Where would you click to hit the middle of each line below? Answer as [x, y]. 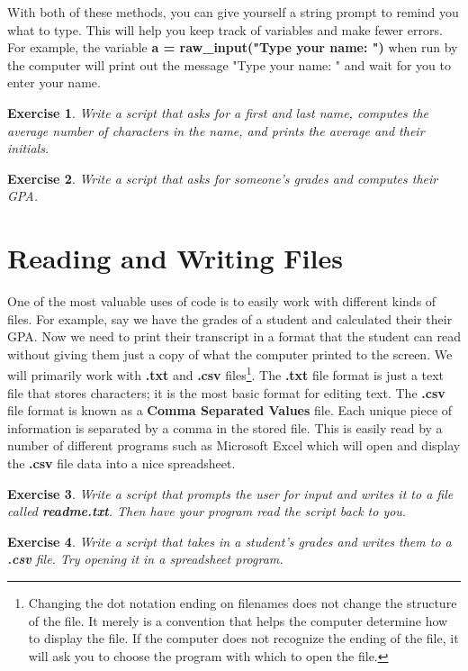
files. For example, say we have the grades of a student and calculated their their [230, 318]
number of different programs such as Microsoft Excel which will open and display [234, 445]
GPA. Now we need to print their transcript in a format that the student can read [234, 336]
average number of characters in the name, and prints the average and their [216, 130]
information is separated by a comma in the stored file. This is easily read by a [225, 427]
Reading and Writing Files [175, 258]
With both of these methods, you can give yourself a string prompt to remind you [233, 12]
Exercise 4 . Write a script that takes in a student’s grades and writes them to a [229, 541]
